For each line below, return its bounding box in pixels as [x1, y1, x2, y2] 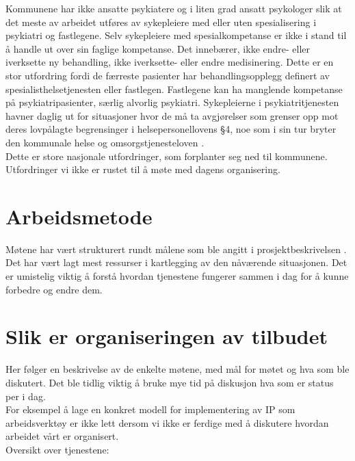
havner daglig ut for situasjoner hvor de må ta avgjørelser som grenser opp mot [5, 108, 339, 122]
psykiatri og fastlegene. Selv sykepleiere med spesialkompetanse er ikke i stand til [5, 28, 347, 42]
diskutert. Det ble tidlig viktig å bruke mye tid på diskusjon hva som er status [5, 375, 334, 389]
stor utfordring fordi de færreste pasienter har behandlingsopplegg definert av [5, 68, 330, 82]
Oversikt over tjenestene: [5, 442, 109, 456]
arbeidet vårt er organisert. [5, 429, 119, 443]
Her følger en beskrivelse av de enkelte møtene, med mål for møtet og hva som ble [5, 362, 350, 376]
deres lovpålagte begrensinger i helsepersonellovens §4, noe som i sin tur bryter [5, 122, 337, 136]
